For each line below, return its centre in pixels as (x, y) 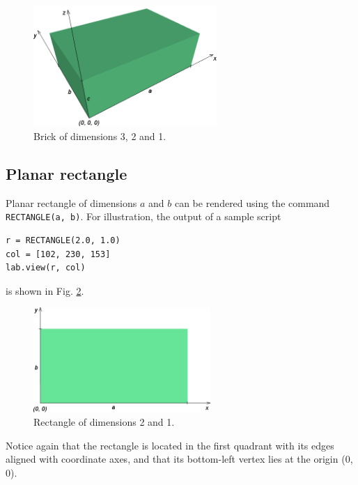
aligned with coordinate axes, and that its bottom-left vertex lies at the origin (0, (179, 459)
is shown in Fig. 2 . (45, 290)
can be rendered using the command (252, 202)
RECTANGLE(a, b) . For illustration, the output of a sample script (143, 216)
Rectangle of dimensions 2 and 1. (104, 422)
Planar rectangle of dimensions (71, 202)
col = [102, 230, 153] (58, 254)
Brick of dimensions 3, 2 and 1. (100, 136)
